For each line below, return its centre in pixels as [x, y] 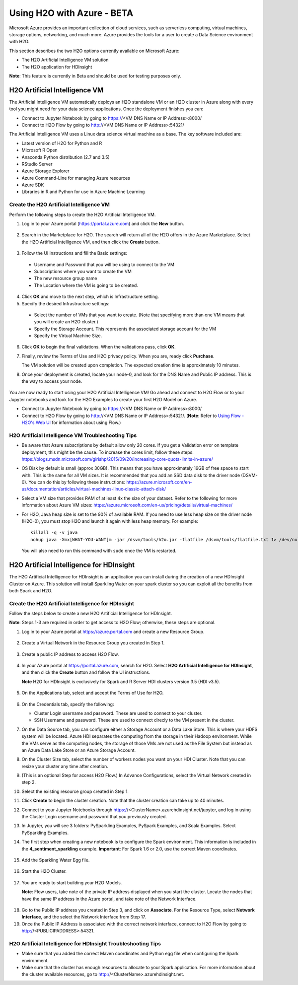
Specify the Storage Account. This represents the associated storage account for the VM [125, 329]
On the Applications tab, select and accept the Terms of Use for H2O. [93, 693]
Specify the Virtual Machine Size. [68, 336]
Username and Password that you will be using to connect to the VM [104, 264]
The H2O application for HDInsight [57, 67]
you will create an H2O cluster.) [66, 322]
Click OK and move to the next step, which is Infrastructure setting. [90, 297]
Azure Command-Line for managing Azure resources [76, 178]
